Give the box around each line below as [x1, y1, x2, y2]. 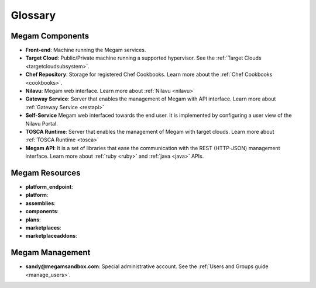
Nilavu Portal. [25, 120, 58, 127]
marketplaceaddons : [25, 233, 77, 240]
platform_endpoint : [25, 183, 73, 190]
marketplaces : [25, 224, 61, 231]
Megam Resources [11, 168, 81, 178]
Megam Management [11, 248, 91, 258]
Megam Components [11, 31, 90, 41]
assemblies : [25, 199, 56, 207]
